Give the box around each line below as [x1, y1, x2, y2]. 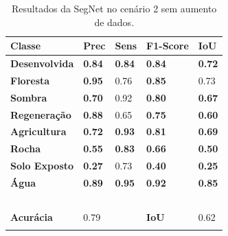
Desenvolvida [10, 56, 74, 71]
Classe [10, 38, 41, 53]
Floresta [10, 73, 50, 87]
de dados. [94, 14, 135, 29]
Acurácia [10, 209, 53, 224]
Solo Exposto [10, 158, 74, 173]
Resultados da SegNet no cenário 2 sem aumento [12, 1, 217, 15]
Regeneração [10, 107, 71, 121]
